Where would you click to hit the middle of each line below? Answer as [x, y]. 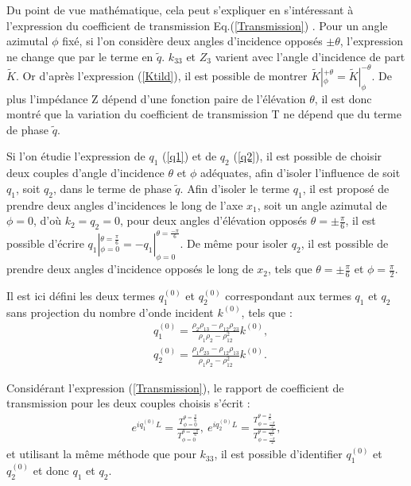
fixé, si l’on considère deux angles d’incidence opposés [192, 41]
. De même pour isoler [234, 243]
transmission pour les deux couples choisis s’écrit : [128, 403]
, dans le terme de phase [112, 188]
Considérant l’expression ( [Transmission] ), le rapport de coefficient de [175, 387]
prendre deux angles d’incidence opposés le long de [130, 269]
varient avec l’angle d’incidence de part [310, 56]
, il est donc [343, 98]
